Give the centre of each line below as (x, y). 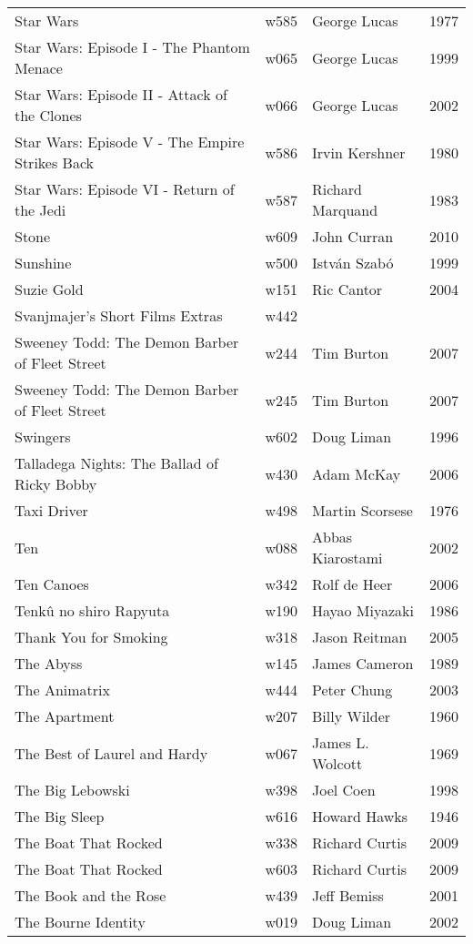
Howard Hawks (359, 816)
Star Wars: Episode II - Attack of (121, 94)
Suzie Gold (49, 289)
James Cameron (362, 663)
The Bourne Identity (80, 922)
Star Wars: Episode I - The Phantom (132, 47)
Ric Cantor (347, 289)
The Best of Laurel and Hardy (111, 753)
